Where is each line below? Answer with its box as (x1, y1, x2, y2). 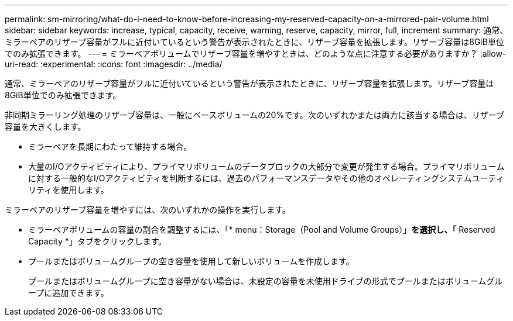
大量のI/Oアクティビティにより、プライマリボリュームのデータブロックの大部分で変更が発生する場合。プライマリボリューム (28, 161, 505, 171)
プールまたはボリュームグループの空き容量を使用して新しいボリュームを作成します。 (28, 256, 354, 266)
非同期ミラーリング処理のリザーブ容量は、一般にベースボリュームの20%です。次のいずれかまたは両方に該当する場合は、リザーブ (5, 110, 504, 120)
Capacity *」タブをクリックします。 (28, 236, 167, 246)
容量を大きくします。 (5, 122, 86, 132)
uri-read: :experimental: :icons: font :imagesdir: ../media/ (5, 59, 223, 69)
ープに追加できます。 (28, 288, 109, 298)
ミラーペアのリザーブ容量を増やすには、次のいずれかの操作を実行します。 (5, 205, 290, 215)
